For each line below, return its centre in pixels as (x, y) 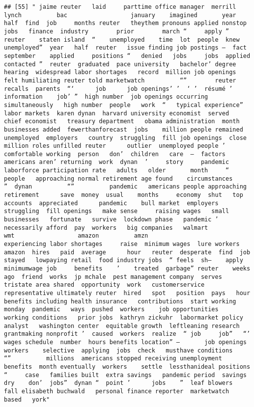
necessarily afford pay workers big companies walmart (106, 228)
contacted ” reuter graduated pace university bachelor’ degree (120, 64)
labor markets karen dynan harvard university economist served (117, 113)
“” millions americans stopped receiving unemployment (113, 359)
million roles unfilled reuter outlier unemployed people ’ (115, 146)
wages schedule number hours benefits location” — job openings (125, 342)
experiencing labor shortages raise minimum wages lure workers (122, 244)
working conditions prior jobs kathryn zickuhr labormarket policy (124, 317)
